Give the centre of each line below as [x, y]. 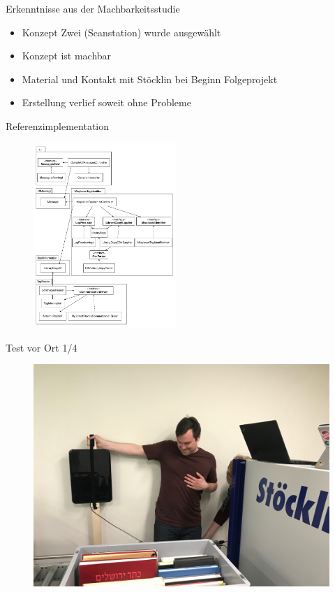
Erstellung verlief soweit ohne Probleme [106, 102]
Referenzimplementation [58, 125]
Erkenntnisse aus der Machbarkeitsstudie [93, 8]
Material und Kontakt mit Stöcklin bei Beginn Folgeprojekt [150, 79]
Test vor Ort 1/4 [42, 347]
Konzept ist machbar [67, 56]
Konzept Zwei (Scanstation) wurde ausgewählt [121, 32]
